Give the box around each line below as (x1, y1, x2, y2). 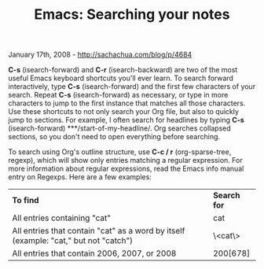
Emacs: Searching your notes (34, 6, 230, 24)
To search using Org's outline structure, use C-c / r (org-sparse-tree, (8, 147, 232, 157)
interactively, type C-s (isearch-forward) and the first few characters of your (8, 82, 256, 91)
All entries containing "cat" (12, 212, 112, 223)
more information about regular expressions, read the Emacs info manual (8, 164, 244, 174)
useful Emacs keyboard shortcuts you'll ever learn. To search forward (8, 73, 234, 83)
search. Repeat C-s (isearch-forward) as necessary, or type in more (8, 90, 229, 100)
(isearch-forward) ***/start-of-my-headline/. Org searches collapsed (8, 123, 232, 133)
